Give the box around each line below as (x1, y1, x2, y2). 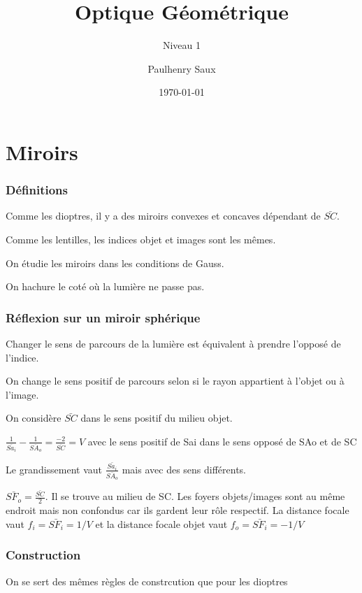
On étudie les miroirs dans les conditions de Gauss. (6, 255, 224, 270)
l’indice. (6, 350, 39, 364)
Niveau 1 (162, 38, 201, 52)
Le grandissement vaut (6, 462, 103, 476)
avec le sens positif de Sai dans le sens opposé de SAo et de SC (87, 434, 357, 448)
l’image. (6, 387, 39, 401)
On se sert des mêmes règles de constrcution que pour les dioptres (6, 573, 288, 588)
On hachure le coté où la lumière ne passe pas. (6, 279, 205, 294)
